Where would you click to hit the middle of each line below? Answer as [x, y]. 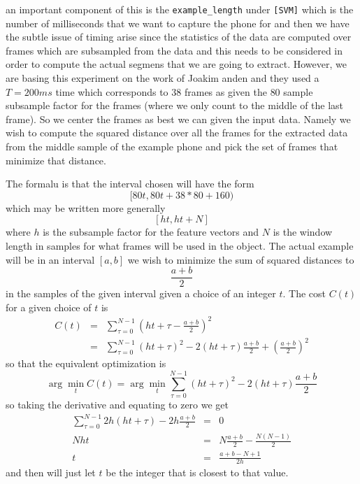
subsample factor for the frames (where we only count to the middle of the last [175, 105]
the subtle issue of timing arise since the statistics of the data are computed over [179, 37]
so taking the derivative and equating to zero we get [117, 405]
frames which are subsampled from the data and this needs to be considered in [174, 50]
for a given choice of [49, 307]
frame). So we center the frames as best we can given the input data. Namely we [178, 119]
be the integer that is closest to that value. [197, 472]
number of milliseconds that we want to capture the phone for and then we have [178, 23]
